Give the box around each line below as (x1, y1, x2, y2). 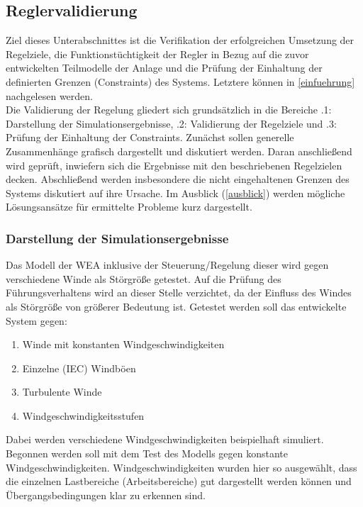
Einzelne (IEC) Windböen (22, 360, 136, 375)
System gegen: (6, 313, 67, 328)
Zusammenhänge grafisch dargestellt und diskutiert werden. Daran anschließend (6, 143, 352, 158)
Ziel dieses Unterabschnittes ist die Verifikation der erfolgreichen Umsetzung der (6, 33, 354, 48)
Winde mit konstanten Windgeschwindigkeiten (22, 337, 225, 352)
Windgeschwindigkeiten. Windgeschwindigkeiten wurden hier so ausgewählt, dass (6, 459, 357, 474)
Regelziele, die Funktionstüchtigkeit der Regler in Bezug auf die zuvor (6, 46, 309, 61)
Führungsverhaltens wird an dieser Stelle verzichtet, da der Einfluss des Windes (6, 285, 352, 300)
